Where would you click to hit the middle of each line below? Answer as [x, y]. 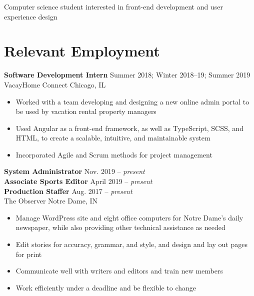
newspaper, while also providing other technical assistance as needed [120, 227]
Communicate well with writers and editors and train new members [119, 271]
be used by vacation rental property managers [86, 111]
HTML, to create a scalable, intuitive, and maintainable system [113, 138]
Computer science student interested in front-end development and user [113, 6]
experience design [31, 16]
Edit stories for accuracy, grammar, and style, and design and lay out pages [131, 244]
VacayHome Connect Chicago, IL [55, 84]
